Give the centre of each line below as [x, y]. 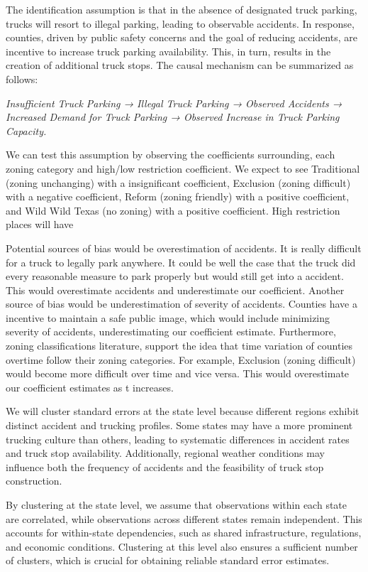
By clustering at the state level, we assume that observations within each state [177, 504]
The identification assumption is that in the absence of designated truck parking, [182, 9]
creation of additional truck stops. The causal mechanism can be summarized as [180, 65]
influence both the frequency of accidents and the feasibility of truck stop [165, 466]
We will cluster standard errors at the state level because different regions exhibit [183, 411]
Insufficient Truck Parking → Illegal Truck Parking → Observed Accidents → [174, 103]
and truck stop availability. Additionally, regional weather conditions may [165, 453]
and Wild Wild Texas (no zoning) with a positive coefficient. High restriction [173, 210]
